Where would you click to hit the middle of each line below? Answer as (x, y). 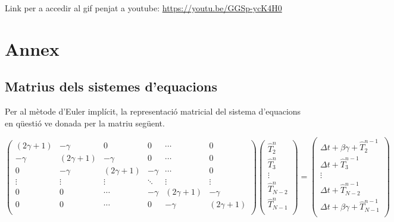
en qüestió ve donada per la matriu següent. (85, 123)
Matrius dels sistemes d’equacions (111, 86)
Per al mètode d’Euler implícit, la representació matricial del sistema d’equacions (153, 111)
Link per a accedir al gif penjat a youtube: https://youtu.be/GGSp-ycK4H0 (143, 8)
